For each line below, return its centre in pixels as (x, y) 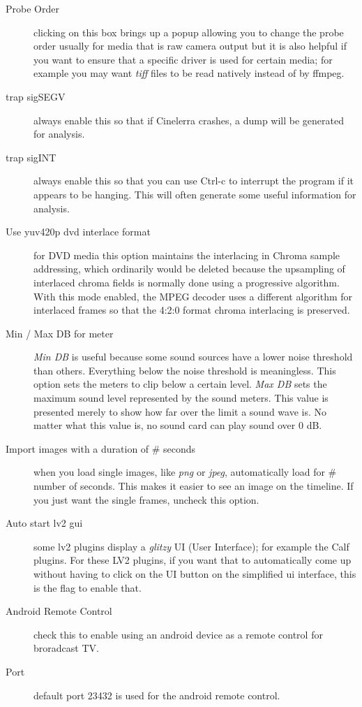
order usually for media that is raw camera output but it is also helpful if (190, 46)
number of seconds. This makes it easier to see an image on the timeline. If (194, 486)
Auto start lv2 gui (44, 523)
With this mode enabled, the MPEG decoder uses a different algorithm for (193, 296)
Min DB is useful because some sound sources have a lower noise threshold (193, 357)
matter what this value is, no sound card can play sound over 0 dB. (178, 425)
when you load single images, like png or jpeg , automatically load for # (185, 472)
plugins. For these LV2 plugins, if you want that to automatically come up (193, 560)
